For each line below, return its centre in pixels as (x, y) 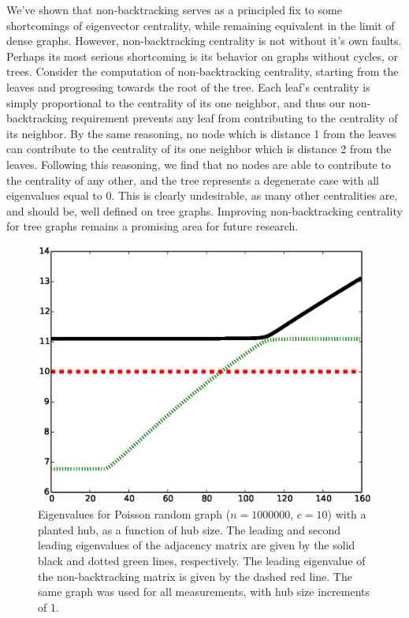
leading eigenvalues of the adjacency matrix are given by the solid (197, 545)
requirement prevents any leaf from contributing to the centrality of (234, 118)
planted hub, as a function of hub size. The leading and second (190, 529)
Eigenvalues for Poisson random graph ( (134, 514)
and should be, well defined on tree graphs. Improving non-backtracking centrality (204, 210)
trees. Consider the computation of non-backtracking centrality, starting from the (203, 71)
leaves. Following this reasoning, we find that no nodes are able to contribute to (199, 164)
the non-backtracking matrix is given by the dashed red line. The (195, 576)
